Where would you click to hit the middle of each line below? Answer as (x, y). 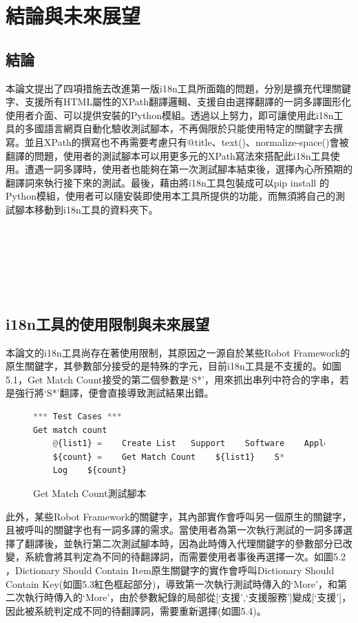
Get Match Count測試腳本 (90, 493)
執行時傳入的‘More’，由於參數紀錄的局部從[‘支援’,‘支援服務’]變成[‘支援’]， (188, 597)
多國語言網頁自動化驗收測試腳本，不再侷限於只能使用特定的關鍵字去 (179, 128)
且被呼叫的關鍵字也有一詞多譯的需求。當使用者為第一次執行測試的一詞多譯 (174, 530)
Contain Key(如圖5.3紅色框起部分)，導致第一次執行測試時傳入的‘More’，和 (171, 583)
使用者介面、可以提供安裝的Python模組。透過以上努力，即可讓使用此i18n (170, 115)
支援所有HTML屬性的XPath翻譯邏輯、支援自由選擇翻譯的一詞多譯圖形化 (188, 102)
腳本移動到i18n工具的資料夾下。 (86, 209)
